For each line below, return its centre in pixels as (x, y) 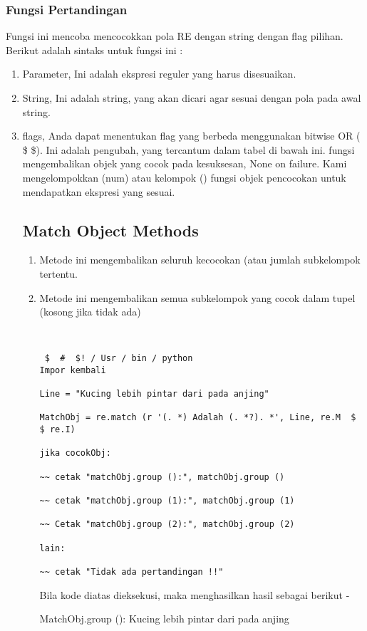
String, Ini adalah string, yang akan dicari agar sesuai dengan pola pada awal (192, 98)
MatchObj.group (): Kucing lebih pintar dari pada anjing (164, 619)
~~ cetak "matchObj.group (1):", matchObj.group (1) (167, 500)
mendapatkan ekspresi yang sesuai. (99, 191)
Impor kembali (73, 370)
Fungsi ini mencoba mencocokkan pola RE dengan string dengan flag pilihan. (175, 36)
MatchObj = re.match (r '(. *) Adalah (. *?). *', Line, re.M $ (198, 418)
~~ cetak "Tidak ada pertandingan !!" (131, 572)
